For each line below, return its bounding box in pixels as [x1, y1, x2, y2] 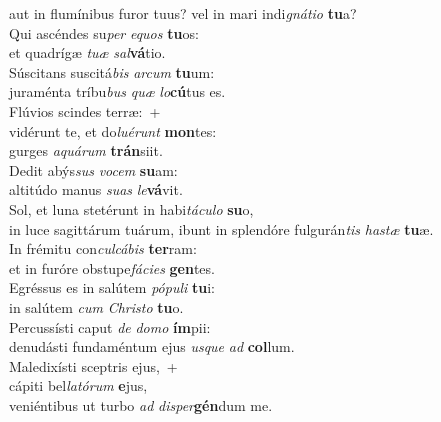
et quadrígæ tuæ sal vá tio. [9, 42, 166, 63]
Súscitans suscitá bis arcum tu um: [9, 61, 215, 82]
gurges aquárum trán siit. [9, 140, 163, 161]
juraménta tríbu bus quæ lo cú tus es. [9, 81, 226, 102]
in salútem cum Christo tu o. [9, 296, 184, 317]
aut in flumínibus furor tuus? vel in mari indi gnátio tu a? [9, 3, 357, 23]
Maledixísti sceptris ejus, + [9, 355, 178, 376]
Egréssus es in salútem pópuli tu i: [9, 277, 215, 298]
